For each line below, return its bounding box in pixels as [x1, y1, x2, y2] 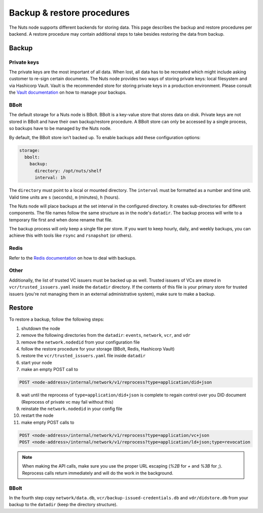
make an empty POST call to [21, 367, 78, 372]
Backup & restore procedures [9, 7, 130, 18]
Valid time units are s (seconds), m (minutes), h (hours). [9, 194, 120, 200]
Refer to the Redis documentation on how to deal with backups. [9, 255, 136, 261]
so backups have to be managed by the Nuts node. [9, 125, 112, 131]
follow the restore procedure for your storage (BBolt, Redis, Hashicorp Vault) [21, 346, 175, 351]
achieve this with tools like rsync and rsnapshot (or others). [9, 232, 132, 239]
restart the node [21, 412, 54, 418]
